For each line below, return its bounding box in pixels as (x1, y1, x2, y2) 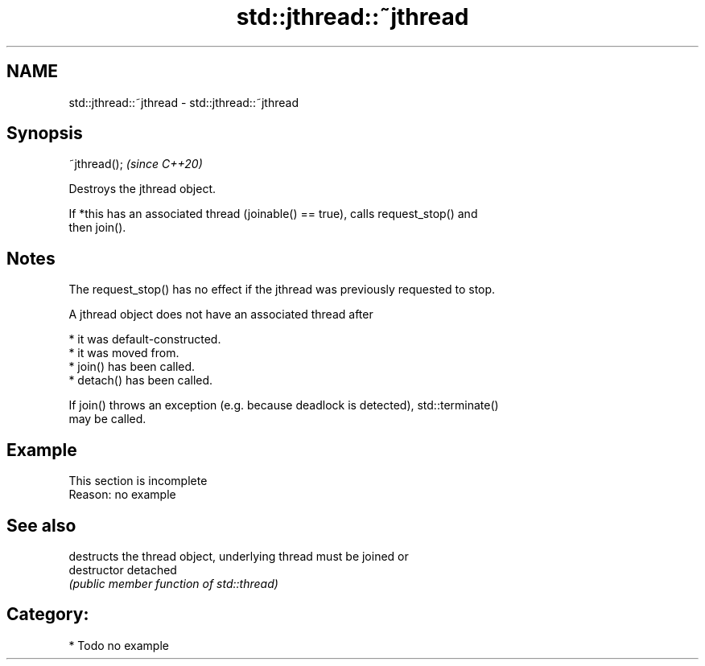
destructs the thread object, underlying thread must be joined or (68, 549, 409, 563)
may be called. (68, 412, 146, 426)
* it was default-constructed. (68, 332, 221, 347)
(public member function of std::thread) (68, 576, 278, 590)
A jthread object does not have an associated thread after (68, 307, 373, 322)
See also (6, 515, 76, 536)
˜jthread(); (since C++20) (68, 157, 203, 171)
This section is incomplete (68, 474, 208, 488)
